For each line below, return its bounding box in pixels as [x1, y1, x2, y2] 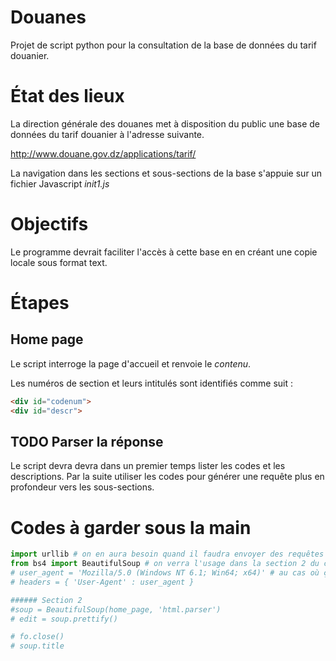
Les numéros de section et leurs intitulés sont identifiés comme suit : [10, 377, 294, 389]
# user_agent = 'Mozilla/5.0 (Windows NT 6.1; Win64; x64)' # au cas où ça [10, 568, 333, 578]
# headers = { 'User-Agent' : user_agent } [10, 577, 195, 587]
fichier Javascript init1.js [10, 177, 110, 190]
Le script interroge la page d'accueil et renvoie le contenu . [10, 357, 252, 370]
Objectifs [10, 213, 89, 236]
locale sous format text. [10, 256, 108, 268]
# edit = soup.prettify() [10, 614, 118, 624]
